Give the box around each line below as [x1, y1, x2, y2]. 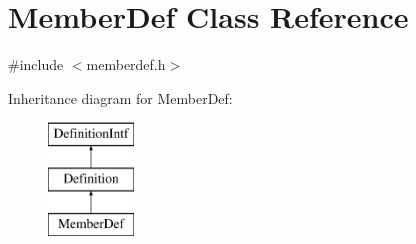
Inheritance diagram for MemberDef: [8, 87, 233, 108]
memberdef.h [86, 54, 166, 75]
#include [8, 54, 64, 75]
